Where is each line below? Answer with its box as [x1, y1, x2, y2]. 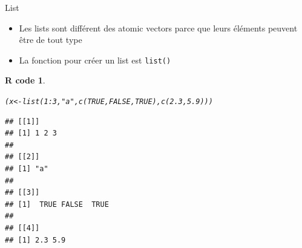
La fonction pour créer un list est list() [19, 53, 171, 66]
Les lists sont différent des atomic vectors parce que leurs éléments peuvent [19, 21, 298, 34]
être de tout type [19, 33, 82, 46]
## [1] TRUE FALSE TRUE [5, 200, 109, 209]
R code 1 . [5, 74, 45, 86]
